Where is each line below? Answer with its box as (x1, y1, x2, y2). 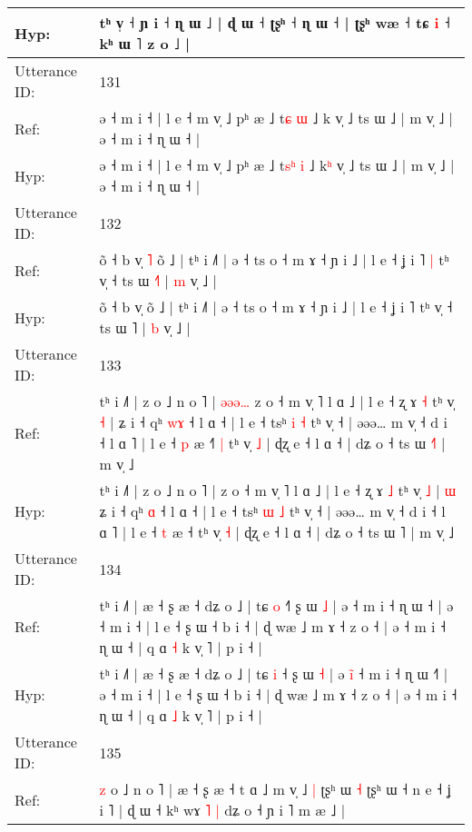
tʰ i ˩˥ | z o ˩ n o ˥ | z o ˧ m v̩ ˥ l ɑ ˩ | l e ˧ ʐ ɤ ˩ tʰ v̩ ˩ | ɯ (99, 480, 457, 500)
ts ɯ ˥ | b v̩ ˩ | (99, 317, 191, 338)
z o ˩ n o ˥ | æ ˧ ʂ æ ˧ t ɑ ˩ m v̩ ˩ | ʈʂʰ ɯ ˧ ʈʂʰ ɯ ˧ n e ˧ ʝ (99, 778, 451, 799)
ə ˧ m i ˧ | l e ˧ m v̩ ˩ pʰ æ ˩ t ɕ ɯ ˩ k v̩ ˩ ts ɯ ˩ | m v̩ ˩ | (99, 107, 454, 128)
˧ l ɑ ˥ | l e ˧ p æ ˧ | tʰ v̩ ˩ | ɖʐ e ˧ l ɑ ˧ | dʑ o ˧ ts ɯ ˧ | (99, 432, 446, 453)
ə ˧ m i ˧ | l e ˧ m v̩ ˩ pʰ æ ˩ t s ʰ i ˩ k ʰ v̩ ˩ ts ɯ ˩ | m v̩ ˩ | (99, 154, 455, 175)
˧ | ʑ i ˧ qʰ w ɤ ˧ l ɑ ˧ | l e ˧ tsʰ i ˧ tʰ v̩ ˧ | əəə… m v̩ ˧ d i (99, 411, 447, 432)
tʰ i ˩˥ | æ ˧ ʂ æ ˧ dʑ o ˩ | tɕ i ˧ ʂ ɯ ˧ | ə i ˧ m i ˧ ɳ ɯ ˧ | (99, 663, 448, 684)
